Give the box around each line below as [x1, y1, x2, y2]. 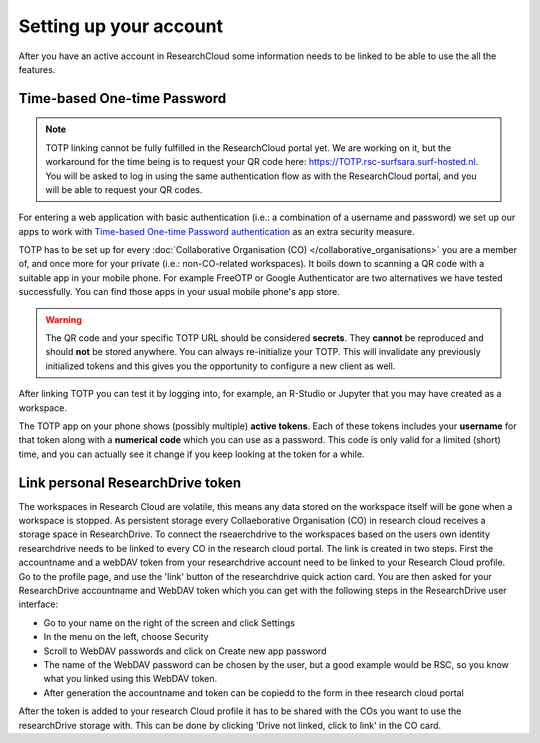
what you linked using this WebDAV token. [43, 673, 218, 685]
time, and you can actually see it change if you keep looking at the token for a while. [18, 448, 365, 460]
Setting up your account [18, 15, 224, 37]
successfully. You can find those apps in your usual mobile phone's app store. [18, 286, 340, 298]
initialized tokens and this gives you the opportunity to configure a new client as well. [45, 360, 396, 372]
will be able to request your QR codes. [45, 183, 203, 195]
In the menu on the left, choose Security [43, 631, 209, 643]
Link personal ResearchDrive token [18, 474, 242, 491]
